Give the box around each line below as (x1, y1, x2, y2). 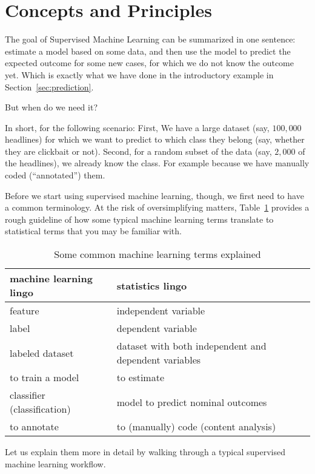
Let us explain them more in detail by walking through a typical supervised (5, 445, 285, 458)
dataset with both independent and (116, 339, 267, 353)
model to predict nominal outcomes (116, 394, 267, 409)
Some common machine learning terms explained (54, 247, 261, 262)
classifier (10, 388, 45, 402)
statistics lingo (116, 278, 187, 293)
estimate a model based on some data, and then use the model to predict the (5, 44, 291, 57)
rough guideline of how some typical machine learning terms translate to (5, 212, 274, 225)
